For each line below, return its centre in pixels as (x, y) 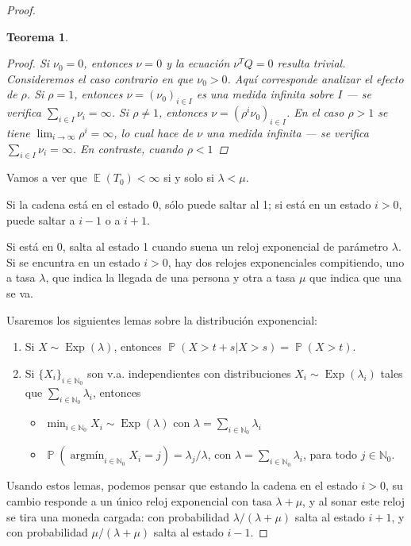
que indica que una (356, 277)
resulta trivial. (311, 63)
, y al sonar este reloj (354, 500)
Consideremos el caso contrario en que (100, 78)
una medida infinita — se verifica (288, 132)
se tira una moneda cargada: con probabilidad (118, 516)
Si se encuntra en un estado (73, 261)
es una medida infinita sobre (265, 94)
